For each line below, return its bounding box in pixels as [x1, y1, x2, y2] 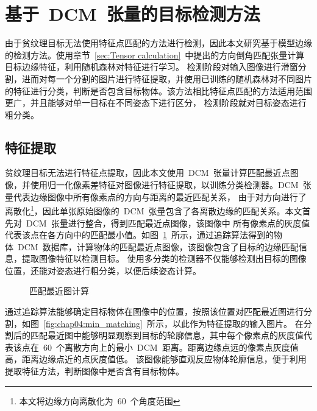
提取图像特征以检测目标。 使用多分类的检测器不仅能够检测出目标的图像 [21, 252, 307, 265]
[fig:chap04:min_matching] [43, 317, 143, 329]
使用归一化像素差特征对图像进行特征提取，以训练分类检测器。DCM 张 [30, 178, 312, 191]
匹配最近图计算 [29, 284, 89, 297]
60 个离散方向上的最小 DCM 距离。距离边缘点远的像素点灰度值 [43, 340, 299, 353]
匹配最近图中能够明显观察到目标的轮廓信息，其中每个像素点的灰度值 [30, 329, 304, 342]
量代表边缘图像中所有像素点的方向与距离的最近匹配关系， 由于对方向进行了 [5, 190, 307, 203]
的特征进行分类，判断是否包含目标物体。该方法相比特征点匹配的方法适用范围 [5, 84, 312, 97]
